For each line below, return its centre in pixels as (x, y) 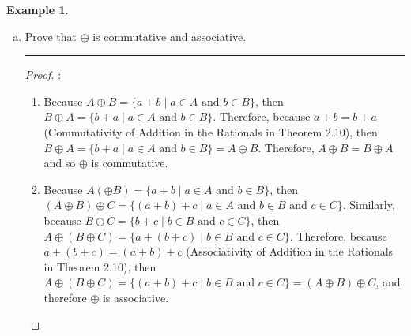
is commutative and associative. (170, 36)
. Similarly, (369, 205)
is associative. (136, 297)
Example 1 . (38, 9)
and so (60, 163)
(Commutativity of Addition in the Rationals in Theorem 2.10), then (211, 131)
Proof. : (43, 75)
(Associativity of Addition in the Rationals (290, 251)
